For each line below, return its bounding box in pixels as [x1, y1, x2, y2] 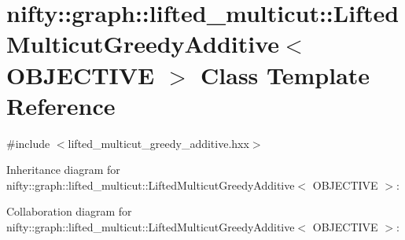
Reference [6, 89, 116, 121]
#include [6, 135, 50, 151]
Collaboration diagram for [6, 203, 132, 220]
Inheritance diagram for [6, 161, 120, 178]
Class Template [201, 58, 370, 90]
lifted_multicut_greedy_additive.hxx [68, 135, 249, 151]
